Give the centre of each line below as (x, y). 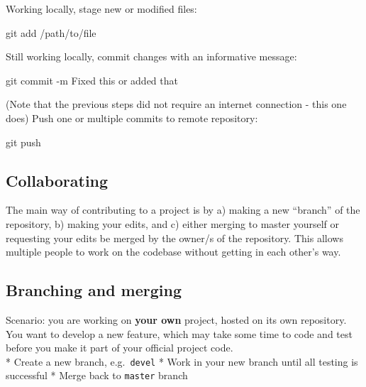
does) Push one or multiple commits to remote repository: (132, 118)
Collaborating (57, 180)
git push (23, 142)
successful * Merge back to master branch (97, 375)
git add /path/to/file (51, 32)
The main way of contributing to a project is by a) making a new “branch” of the (183, 210)
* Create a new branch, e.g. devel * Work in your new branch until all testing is (182, 361)
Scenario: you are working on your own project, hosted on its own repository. (176, 319)
